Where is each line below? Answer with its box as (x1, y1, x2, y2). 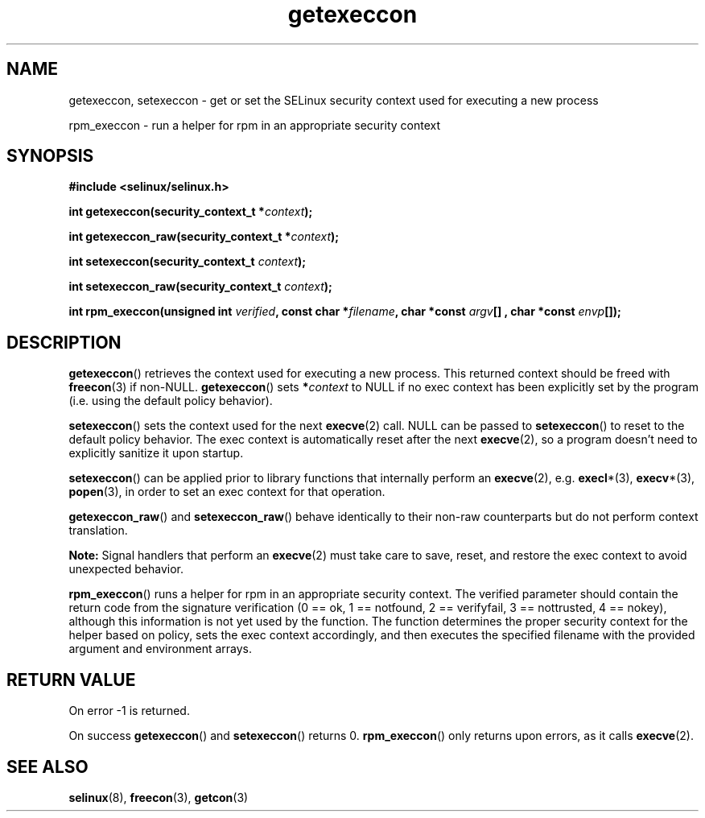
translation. (68, 523, 128, 538)
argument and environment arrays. (68, 642, 252, 656)
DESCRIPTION (6, 332, 122, 353)
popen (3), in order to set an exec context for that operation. (68, 485, 385, 499)
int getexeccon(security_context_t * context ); (68, 204, 313, 219)
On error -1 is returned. (68, 704, 190, 718)
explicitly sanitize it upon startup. (68, 446, 244, 461)
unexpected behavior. (68, 562, 184, 576)
